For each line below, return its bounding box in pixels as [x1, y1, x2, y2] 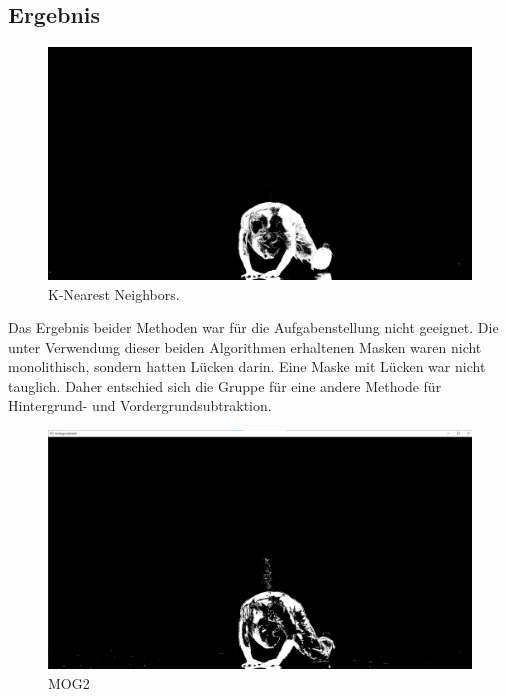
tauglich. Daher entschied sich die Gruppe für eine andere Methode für [8, 375, 442, 396]
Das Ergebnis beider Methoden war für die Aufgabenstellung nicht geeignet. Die [8, 317, 499, 338]
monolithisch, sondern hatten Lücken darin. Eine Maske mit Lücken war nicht [8, 356, 486, 377]
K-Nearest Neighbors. [48, 283, 180, 304]
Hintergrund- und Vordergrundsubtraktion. [8, 395, 272, 416]
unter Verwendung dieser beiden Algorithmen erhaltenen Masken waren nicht [8, 336, 482, 357]
